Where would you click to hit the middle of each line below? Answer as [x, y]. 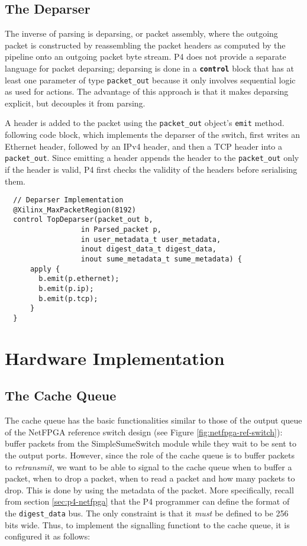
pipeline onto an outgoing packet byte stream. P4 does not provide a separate [146, 56]
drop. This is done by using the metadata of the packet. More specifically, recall [149, 490]
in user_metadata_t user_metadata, [151, 239]
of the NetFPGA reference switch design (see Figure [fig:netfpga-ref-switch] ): [144, 432]
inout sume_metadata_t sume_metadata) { [161, 259]
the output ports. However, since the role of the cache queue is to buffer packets [150, 455]
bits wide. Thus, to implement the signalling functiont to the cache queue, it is [147, 524]
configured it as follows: [48, 536]
